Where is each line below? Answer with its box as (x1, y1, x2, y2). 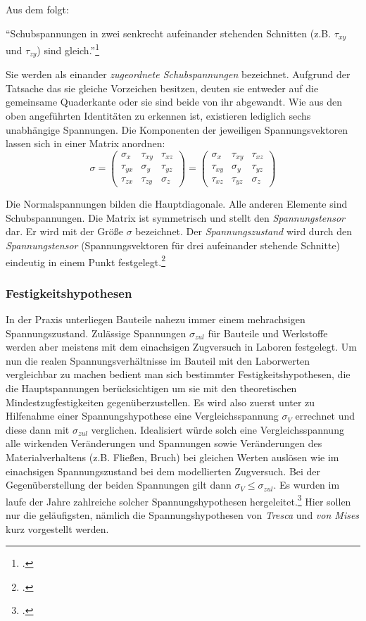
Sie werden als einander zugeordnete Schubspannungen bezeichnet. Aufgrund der (6, 67, 351, 82)
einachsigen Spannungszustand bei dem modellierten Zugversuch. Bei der (6, 463, 321, 478)
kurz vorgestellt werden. (6, 521, 109, 536)
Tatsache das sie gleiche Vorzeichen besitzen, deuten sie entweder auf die (6, 80, 319, 95)
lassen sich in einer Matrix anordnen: (6, 136, 165, 151)
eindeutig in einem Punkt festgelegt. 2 (6, 252, 166, 269)
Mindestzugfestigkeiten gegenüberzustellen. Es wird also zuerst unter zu (6, 394, 315, 409)
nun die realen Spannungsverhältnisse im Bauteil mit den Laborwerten (6, 353, 310, 368)
